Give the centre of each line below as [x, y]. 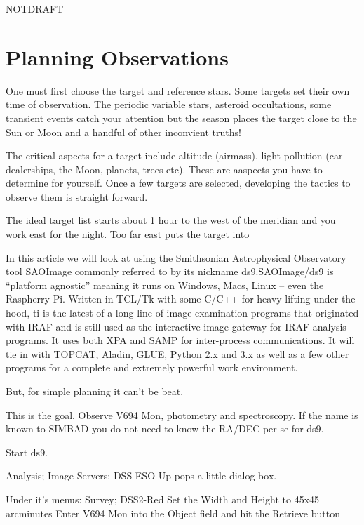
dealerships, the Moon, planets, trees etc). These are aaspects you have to [164, 169]
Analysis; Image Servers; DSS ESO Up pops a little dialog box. [141, 476]
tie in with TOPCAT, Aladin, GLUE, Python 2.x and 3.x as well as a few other [177, 353]
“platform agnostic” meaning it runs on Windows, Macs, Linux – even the [165, 285]
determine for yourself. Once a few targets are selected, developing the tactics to [178, 183]
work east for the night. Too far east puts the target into [128, 234]
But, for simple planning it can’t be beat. [95, 391]
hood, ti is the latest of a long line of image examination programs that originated [182, 313]
